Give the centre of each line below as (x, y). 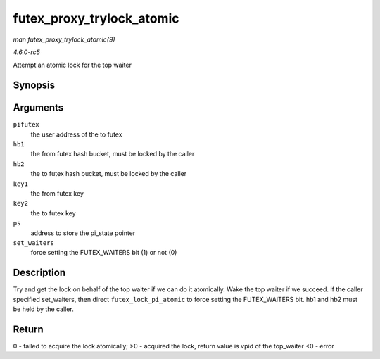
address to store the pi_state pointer (83, 233)
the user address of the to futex (76, 134)
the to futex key (53, 213)
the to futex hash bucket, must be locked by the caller (108, 174)
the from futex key (57, 193)
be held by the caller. (43, 309)
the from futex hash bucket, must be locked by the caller (113, 154)
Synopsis (34, 86)
